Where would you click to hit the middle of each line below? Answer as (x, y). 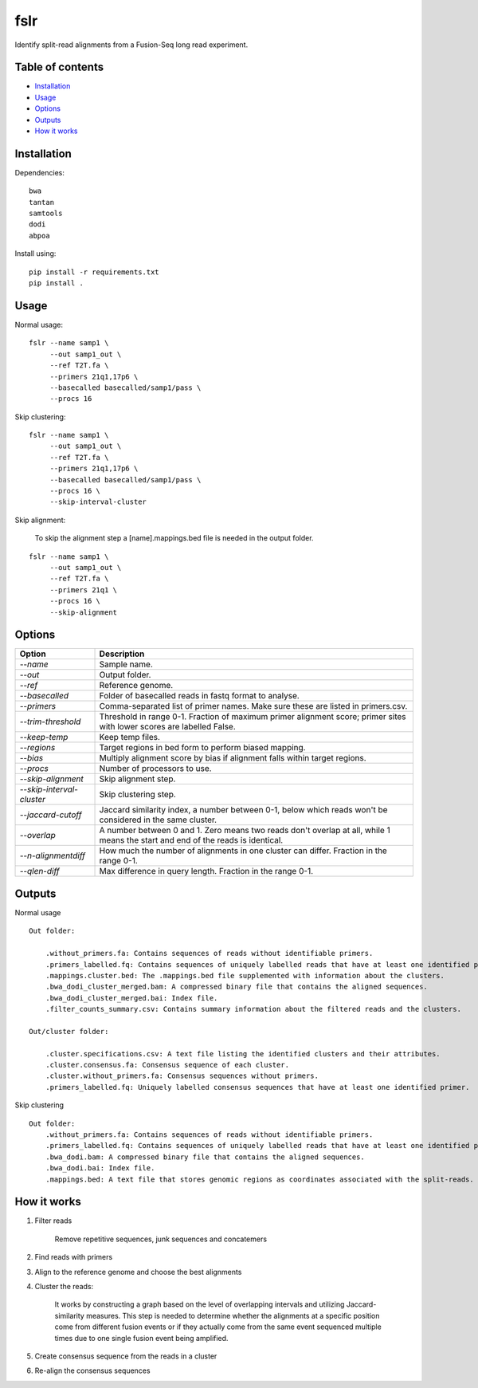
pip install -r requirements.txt (94, 272)
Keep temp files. (130, 737)
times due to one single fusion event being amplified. (141, 1338)
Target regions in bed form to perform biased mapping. (202, 748)
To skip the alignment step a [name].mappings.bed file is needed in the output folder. (174, 538)
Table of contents (59, 67)
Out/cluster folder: (69, 1031)
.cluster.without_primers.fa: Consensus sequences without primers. (182, 1076)
